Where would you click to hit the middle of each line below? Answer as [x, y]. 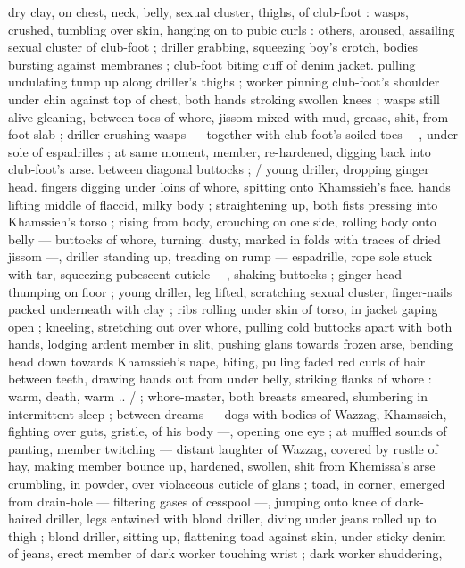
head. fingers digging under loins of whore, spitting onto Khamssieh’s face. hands [229, 186]
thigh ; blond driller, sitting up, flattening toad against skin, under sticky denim [227, 535]
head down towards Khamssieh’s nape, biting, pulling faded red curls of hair [217, 361]
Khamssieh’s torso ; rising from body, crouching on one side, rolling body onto [222, 222]
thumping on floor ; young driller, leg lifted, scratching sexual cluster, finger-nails [230, 291]
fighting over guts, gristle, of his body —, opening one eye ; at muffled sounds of [228, 431]
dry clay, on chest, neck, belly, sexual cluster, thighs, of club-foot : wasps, [208, 12]
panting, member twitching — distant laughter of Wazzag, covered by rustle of [223, 448]
